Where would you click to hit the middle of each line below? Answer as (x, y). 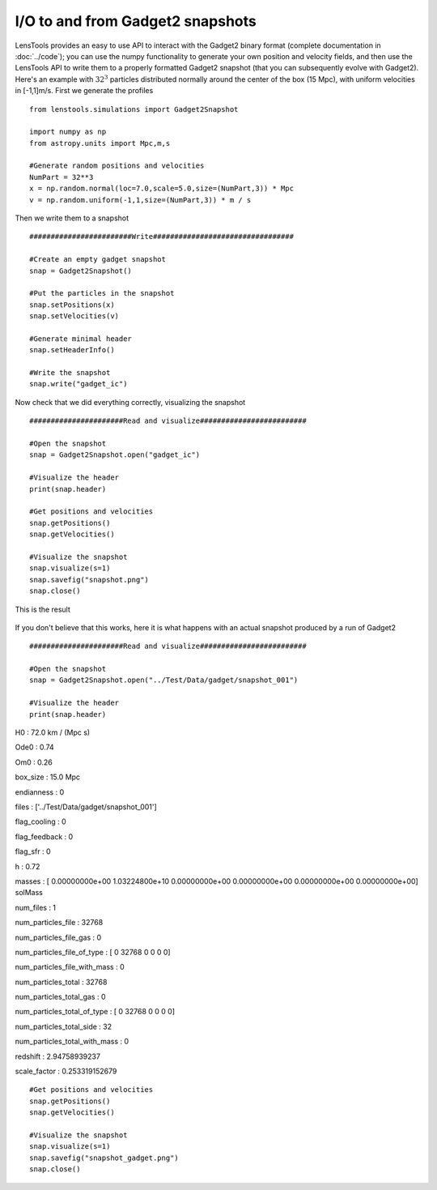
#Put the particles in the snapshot (102, 293)
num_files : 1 (36, 907)
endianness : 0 (40, 792)
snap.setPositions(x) (72, 305)
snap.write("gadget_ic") (78, 384)
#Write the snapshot (70, 373)
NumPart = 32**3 (62, 177)
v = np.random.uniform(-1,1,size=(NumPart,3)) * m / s (140, 200)
